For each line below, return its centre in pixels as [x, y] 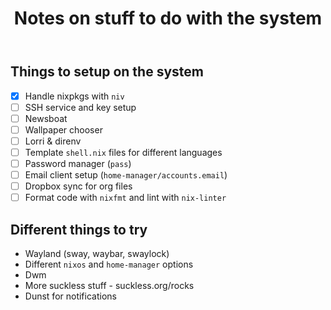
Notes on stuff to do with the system [168, 18]
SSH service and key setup [80, 107]
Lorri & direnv [53, 141]
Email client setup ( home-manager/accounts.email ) [126, 175]
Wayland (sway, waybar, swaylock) [97, 254]
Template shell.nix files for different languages [123, 152]
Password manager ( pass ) [78, 163]
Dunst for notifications [70, 296]
